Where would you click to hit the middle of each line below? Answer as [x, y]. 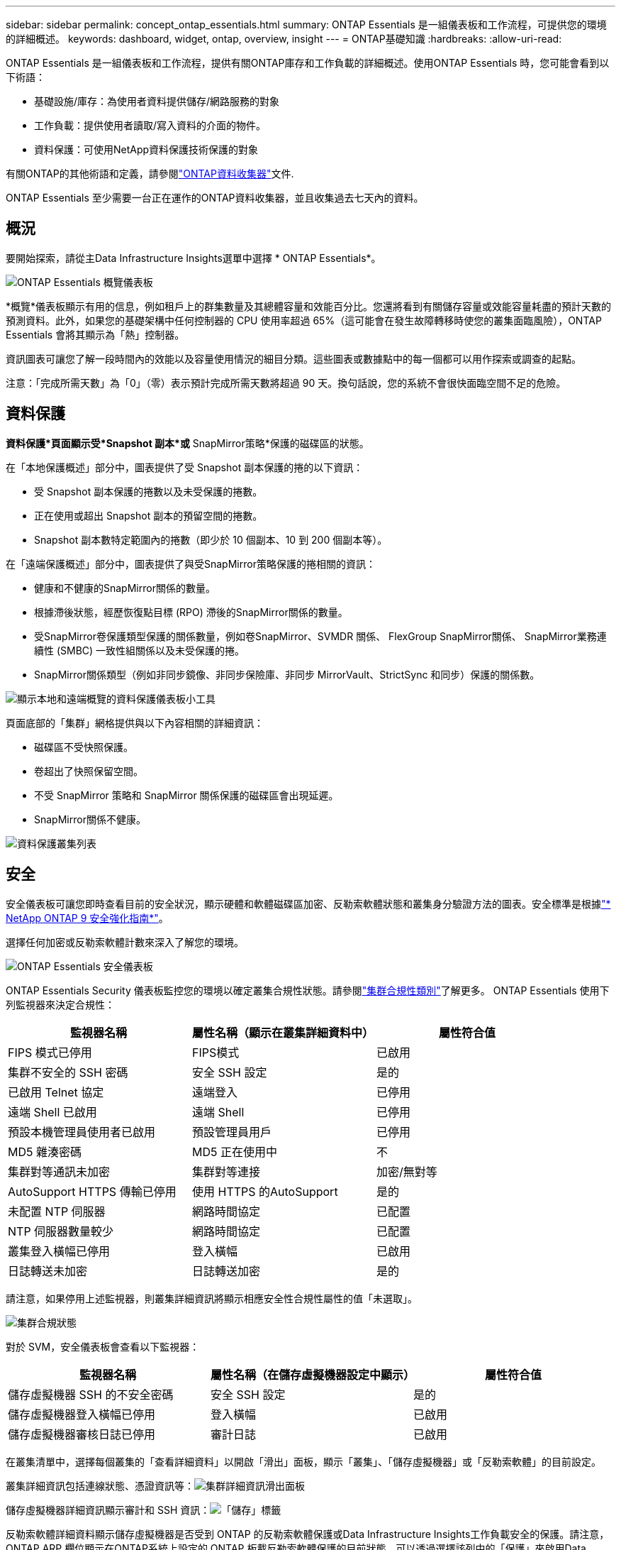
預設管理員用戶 [232, 1132]
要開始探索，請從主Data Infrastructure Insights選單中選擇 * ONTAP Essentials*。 [194, 258]
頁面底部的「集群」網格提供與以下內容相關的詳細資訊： [135, 722]
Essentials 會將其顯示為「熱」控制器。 [95, 334]
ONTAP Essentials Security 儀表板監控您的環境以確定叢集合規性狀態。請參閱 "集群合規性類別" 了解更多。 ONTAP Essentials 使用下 [308, 990]
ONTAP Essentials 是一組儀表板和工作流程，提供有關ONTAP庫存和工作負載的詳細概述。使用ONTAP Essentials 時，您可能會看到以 [308, 63]
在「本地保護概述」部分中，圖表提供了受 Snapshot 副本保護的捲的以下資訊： [185, 467]
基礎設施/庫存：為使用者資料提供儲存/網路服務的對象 [157, 101]
